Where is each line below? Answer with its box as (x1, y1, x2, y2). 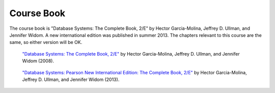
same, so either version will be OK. (9, 39, 82, 45)
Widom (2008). (22, 58, 54, 64)
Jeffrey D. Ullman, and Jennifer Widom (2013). (22, 76, 120, 82)
